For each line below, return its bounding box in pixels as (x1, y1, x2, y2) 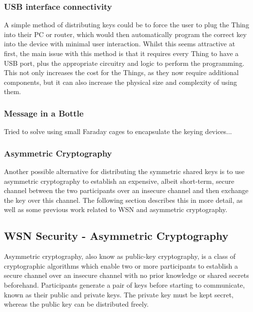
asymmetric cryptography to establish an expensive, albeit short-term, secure (4, 175, 234, 186)
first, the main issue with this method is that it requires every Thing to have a (4, 48, 239, 58)
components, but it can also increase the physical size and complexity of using (4, 77, 237, 87)
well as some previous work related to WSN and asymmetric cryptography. (4, 204, 228, 214)
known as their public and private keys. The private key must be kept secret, (4, 289, 234, 299)
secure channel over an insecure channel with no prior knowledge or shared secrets (4, 270, 249, 280)
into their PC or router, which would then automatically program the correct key (4, 29, 247, 39)
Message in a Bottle (4, 107, 84, 119)
